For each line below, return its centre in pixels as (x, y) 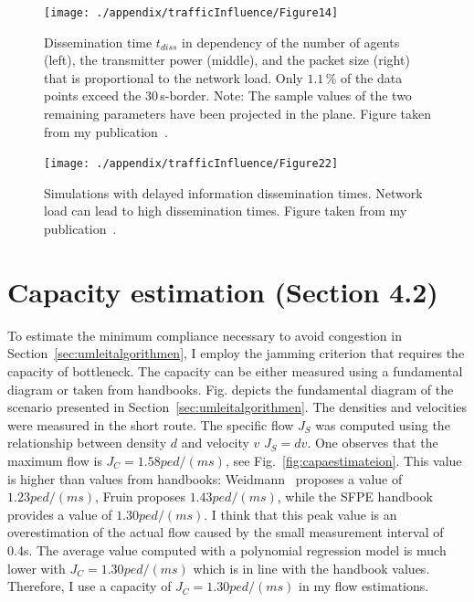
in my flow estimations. (364, 586)
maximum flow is (55, 460)
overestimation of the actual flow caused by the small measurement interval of (226, 532)
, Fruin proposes (140, 496)
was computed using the (383, 424)
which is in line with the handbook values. (311, 568)
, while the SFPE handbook (355, 496)
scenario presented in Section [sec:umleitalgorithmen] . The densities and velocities (237, 407)
